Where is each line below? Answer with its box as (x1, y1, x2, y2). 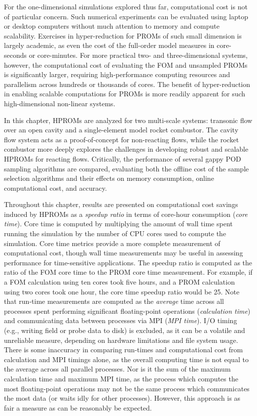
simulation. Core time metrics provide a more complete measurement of (4, 238, 220, 248)
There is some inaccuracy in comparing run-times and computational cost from (4, 344, 243, 355)
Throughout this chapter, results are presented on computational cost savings (4, 199, 238, 209)
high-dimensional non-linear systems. (4, 98, 115, 108)
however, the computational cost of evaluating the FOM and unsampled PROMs (4, 59, 248, 70)
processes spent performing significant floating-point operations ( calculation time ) (4, 305, 251, 316)
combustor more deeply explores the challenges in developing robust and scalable (4, 144, 249, 154)
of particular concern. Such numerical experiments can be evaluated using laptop (4, 11, 249, 21)
